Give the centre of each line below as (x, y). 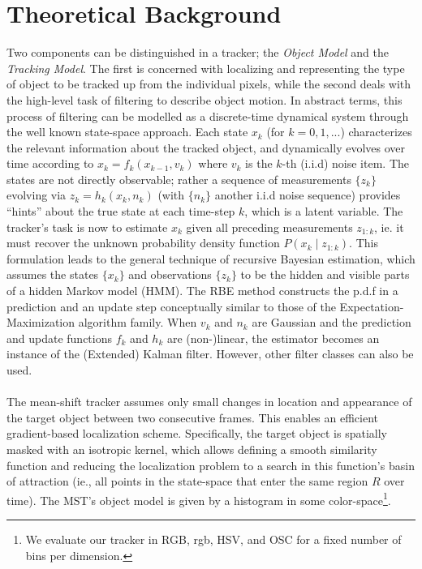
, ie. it (389, 227)
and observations (170, 274)
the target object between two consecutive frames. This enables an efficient (193, 417)
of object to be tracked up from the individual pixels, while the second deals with (209, 84)
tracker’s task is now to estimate (87, 227)
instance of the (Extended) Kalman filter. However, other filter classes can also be (210, 354)
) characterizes (376, 132)
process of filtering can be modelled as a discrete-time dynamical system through (208, 116)
